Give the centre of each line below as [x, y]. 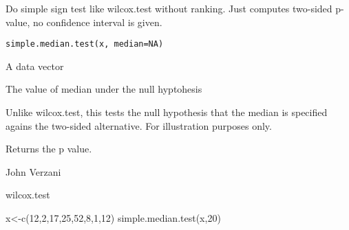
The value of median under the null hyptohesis [104, 89]
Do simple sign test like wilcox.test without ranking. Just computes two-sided [169, 8]
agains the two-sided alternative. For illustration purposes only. [139, 125]
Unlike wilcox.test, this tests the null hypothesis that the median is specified [167, 112]
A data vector [35, 66]
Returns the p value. [49, 149]
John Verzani [33, 171]
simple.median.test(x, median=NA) [85, 44]
